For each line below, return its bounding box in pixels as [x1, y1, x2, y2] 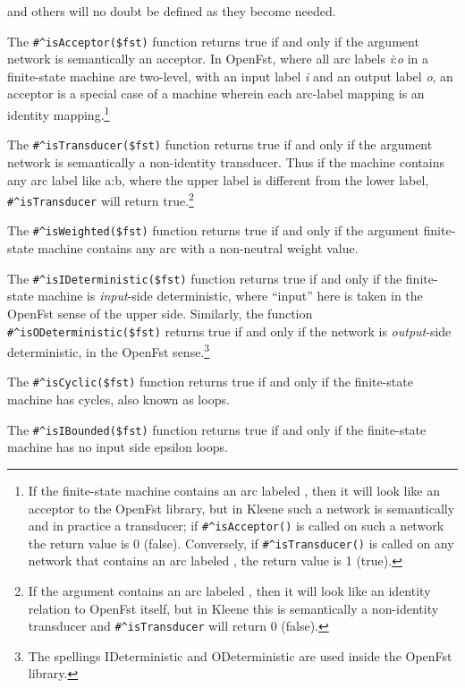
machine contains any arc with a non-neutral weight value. [38, 239, 359, 258]
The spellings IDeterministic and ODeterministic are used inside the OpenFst [28, 646, 452, 665]
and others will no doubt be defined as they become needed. [7, 2, 336, 20]
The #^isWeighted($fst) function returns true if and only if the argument [7, 221, 419, 240]
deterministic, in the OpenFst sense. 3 [7, 340, 210, 361]
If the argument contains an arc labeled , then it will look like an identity [28, 582, 431, 600]
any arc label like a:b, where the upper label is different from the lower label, [7, 170, 429, 189]
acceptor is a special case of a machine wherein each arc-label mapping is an [7, 84, 425, 103]
